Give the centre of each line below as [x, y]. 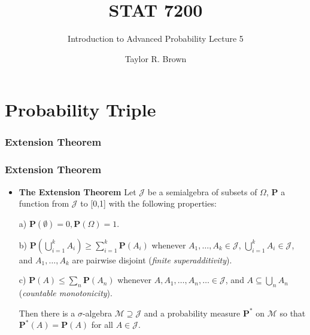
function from [44, 203]
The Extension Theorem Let [77, 191]
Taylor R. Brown [156, 58]
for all [102, 325]
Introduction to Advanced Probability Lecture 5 [156, 39]
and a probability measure [192, 313]
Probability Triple [80, 110]
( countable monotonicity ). [66, 293]
